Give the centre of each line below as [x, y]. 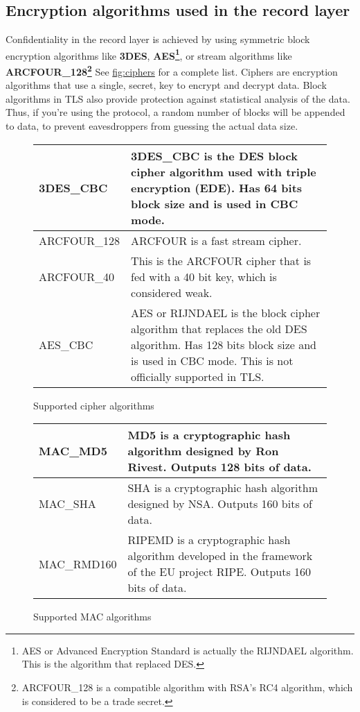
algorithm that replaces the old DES [219, 328]
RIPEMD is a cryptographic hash [209, 540]
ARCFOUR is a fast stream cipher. [216, 240]
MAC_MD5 [73, 451]
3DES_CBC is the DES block [214, 155]
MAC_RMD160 [78, 563]
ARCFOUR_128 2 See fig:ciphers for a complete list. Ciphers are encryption [172, 70]
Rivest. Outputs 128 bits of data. [219, 467]
